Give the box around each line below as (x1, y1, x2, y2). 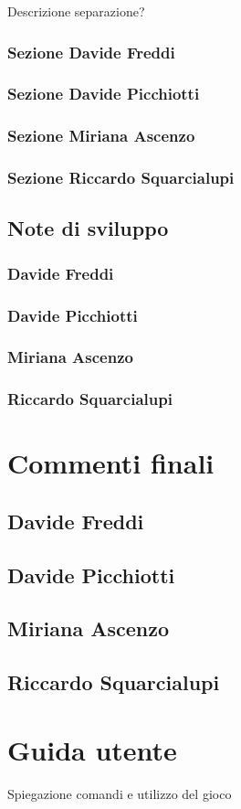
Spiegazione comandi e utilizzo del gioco (7, 783, 232, 803)
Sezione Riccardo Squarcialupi (7, 166, 235, 189)
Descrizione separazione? (7, 2, 145, 20)
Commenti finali (7, 444, 215, 482)
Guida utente (7, 730, 177, 768)
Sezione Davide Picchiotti (7, 82, 200, 105)
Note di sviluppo (7, 214, 169, 242)
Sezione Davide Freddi (7, 40, 175, 63)
